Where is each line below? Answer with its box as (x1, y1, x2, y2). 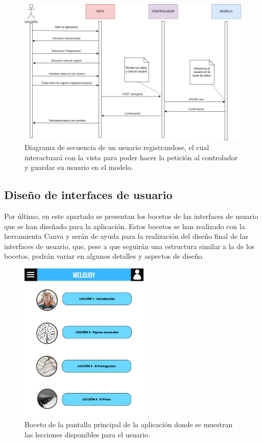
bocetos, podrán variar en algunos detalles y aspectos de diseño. (4, 251, 204, 261)
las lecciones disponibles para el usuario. (25, 429, 150, 439)
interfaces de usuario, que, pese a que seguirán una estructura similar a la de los (4, 240, 255, 251)
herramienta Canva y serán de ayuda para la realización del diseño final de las (4, 231, 248, 241)
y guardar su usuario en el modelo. (25, 162, 133, 173)
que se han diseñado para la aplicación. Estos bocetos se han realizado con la (4, 220, 245, 231)
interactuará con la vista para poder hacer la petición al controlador (25, 152, 238, 162)
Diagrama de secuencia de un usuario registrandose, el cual (25, 142, 209, 153)
